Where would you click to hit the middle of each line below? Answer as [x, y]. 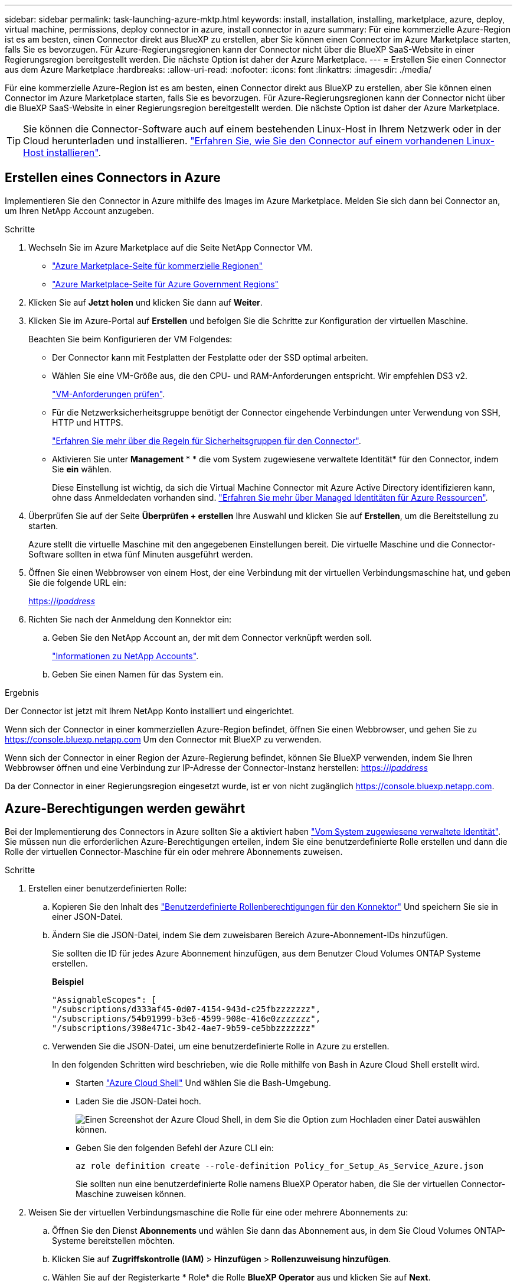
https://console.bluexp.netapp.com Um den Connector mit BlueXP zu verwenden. [163, 739]
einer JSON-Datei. [87, 916]
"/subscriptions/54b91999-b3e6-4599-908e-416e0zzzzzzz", [186, 1018]
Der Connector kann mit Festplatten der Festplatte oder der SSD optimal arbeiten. [210, 357]
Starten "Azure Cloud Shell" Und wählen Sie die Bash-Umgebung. [203, 1082]
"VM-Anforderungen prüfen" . [109, 394]
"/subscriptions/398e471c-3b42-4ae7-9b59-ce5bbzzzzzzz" [184, 1028]
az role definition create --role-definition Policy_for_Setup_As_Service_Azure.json [280, 1166]
